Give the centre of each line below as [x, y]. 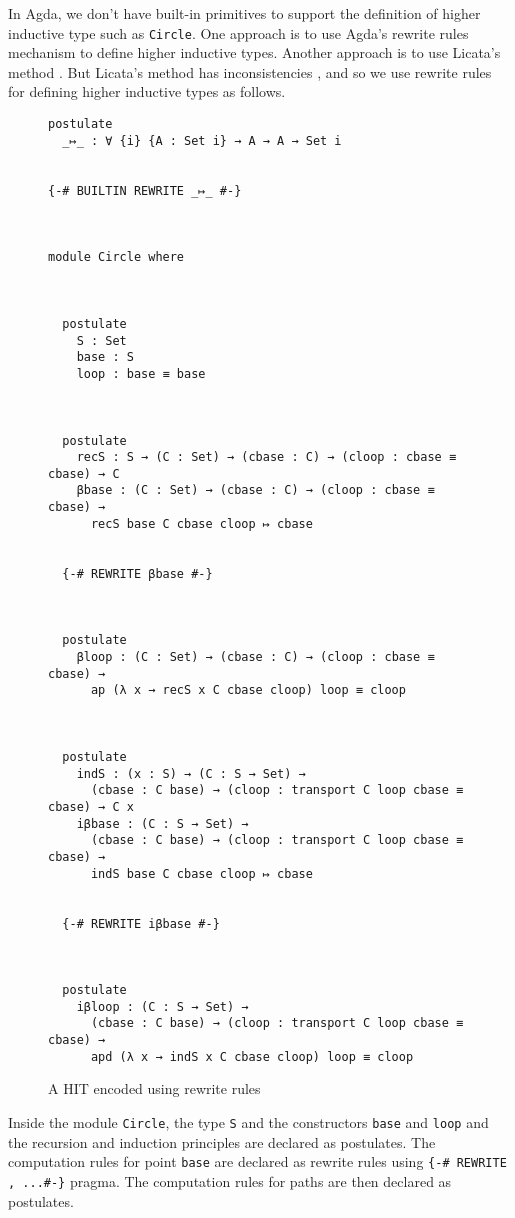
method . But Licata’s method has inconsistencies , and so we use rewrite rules [250, 71]
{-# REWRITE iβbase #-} [141, 923]
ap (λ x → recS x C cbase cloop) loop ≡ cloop [248, 690]
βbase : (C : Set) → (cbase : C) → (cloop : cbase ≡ [255, 490]
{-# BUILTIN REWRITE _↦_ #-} [145, 190]
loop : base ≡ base [141, 373]
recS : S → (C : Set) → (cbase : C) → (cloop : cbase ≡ [266, 457]
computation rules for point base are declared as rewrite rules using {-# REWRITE [257, 1161]
